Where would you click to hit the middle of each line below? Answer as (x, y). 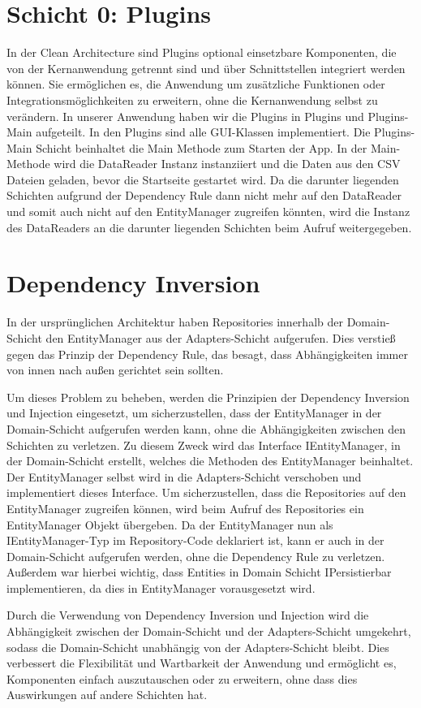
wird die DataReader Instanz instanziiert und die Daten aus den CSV (227, 164)
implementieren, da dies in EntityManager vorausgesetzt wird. (161, 587)
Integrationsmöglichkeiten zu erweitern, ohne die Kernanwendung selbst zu (192, 99)
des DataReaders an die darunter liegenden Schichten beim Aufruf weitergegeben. (209, 227)
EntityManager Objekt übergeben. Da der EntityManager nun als (170, 524)
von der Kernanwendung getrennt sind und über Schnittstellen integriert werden (206, 68)
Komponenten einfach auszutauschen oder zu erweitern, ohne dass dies (182, 678)
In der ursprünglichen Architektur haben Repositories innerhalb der (175, 322)
